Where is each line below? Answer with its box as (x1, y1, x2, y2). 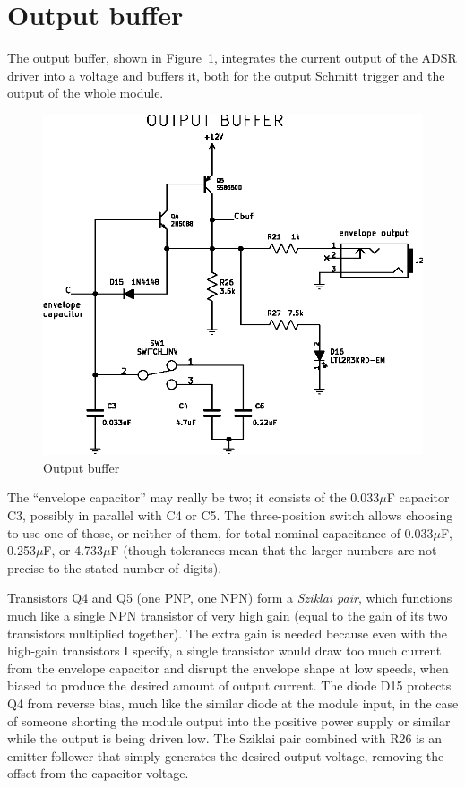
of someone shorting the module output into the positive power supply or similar (7, 711, 451, 730)
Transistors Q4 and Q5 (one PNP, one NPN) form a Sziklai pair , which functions (7, 588, 452, 607)
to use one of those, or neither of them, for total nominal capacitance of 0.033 (7, 523, 434, 542)
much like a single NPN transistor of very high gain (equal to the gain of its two (7, 605, 448, 624)
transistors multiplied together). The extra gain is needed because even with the (7, 623, 447, 642)
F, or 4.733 (43, 541, 104, 560)
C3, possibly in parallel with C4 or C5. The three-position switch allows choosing (7, 506, 453, 524)
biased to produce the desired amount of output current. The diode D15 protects (7, 676, 452, 695)
